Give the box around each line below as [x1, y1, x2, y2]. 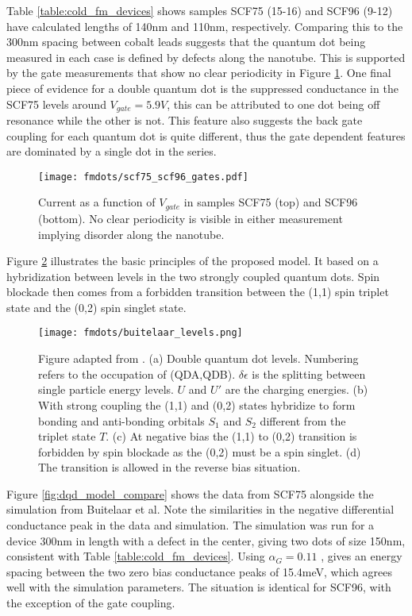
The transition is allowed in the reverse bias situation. [38, 459, 301, 475]
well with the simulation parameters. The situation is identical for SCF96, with [6, 579, 391, 595]
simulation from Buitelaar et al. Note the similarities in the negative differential [6, 501, 395, 518]
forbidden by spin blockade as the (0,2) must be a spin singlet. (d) [38, 443, 361, 460]
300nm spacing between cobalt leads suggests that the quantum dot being [6, 33, 366, 50]
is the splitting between [252, 365, 366, 382]
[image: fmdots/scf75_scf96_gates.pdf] [38, 171, 248, 183]
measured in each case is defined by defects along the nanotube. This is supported [6, 48, 406, 65]
